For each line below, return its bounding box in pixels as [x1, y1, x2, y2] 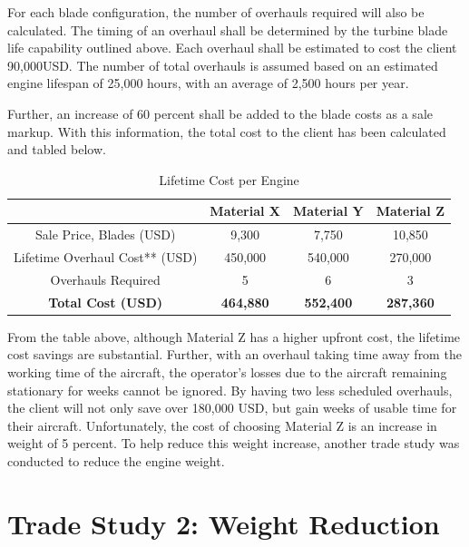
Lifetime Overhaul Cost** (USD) [14, 248, 198, 267]
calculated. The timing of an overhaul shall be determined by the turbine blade [7, 20, 448, 39]
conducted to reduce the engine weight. [7, 451, 225, 470]
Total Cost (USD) [48, 292, 163, 311]
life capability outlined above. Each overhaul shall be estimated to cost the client [7, 38, 457, 57]
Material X [210, 201, 281, 220]
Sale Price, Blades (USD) [35, 225, 176, 244]
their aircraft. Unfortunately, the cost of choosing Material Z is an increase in [7, 415, 437, 435]
